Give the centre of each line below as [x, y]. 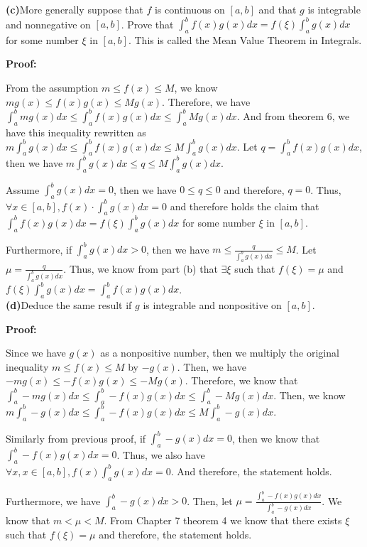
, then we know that [276, 438]
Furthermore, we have [53, 500]
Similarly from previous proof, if [76, 438]
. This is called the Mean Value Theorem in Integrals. [245, 39]
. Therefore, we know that [241, 380]
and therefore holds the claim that [245, 206]
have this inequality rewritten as [76, 132]
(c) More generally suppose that [75, 9]
